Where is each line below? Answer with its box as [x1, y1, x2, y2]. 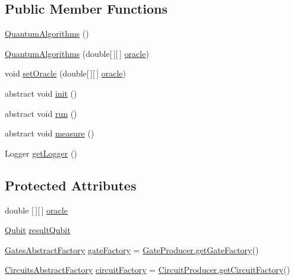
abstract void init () [5, 87, 77, 99]
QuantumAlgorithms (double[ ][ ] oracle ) [5, 47, 149, 59]
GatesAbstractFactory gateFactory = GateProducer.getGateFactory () [5, 243, 259, 256]
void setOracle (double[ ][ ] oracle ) [5, 67, 126, 79]
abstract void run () [5, 107, 77, 119]
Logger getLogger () [5, 147, 77, 159]
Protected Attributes [5, 176, 137, 194]
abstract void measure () [5, 127, 94, 139]
